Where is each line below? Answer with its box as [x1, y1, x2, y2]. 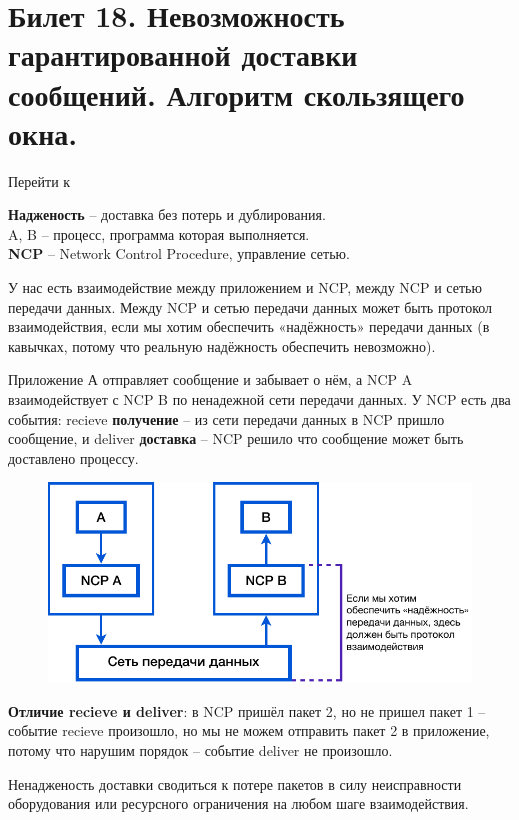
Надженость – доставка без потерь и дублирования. [8, 204, 326, 225]
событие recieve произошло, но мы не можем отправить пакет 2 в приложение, [8, 720, 490, 741]
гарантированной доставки [8, 34, 358, 75]
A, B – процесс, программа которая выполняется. [8, 223, 310, 244]
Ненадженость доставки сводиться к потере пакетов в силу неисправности [8, 773, 462, 794]
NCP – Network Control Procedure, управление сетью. [8, 243, 350, 264]
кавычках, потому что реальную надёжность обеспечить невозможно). [8, 335, 436, 356]
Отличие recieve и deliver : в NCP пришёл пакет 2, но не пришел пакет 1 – [8, 700, 486, 721]
